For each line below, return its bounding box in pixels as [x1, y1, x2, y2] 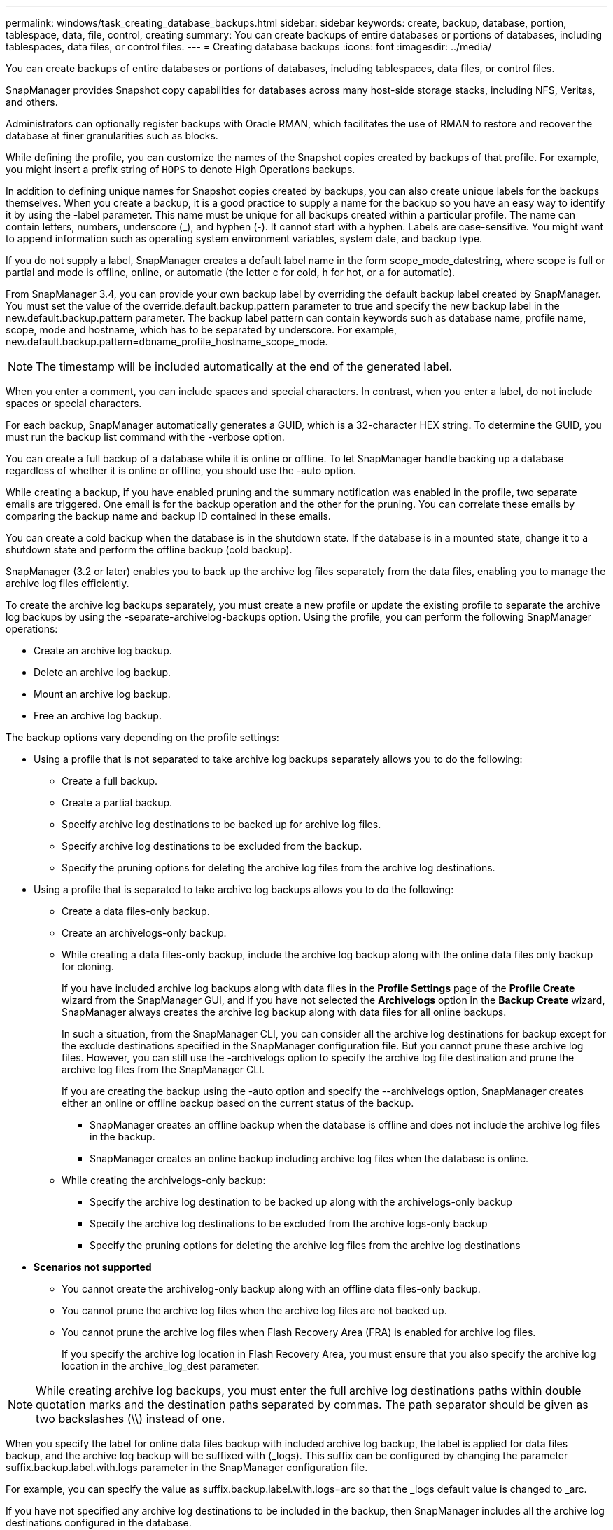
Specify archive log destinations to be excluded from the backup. [62, 840, 362, 852]
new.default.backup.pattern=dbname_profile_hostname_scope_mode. [6, 336, 328, 347]
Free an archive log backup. [34, 710, 162, 722]
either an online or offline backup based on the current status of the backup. [62, 1097, 414, 1109]
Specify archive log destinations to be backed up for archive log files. [62, 818, 381, 830]
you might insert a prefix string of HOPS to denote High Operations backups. [6, 163, 355, 175]
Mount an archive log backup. [34, 688, 171, 700]
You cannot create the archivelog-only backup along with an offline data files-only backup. [62, 1283, 481, 1295]
